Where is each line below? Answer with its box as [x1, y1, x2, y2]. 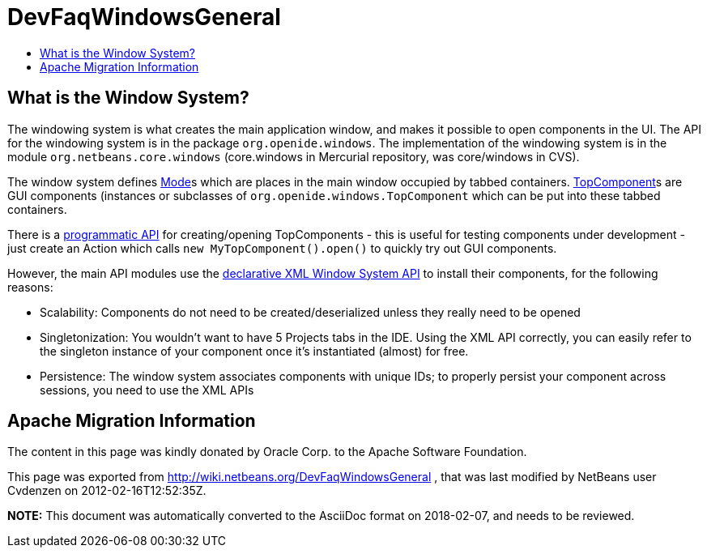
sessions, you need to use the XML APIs [40, 382, 254, 397]
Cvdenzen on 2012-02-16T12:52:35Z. [7, 484, 207, 498]
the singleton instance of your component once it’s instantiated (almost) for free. [40, 343, 469, 358]
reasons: [7, 279, 53, 294]
